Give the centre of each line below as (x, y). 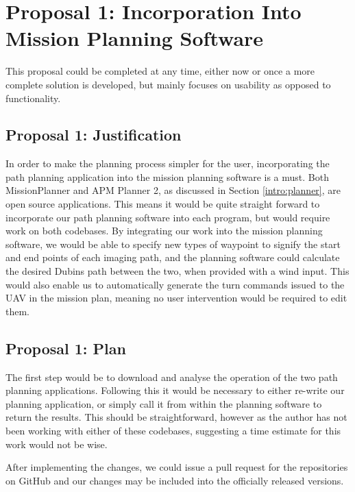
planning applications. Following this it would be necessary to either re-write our (175, 390)
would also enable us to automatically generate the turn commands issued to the (175, 284)
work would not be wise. (57, 444)
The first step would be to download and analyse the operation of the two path (172, 377)
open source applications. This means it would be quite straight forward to (163, 204)
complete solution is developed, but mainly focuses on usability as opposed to (168, 84)
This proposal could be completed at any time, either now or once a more (160, 71)
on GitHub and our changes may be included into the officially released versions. (175, 480)
